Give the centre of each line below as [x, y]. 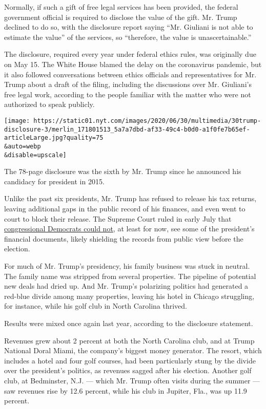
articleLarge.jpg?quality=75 [54, 138]
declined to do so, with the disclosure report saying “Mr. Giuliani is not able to [129, 27]
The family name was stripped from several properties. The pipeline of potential [130, 276]
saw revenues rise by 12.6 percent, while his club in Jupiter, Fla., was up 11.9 [126, 390]
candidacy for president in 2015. [54, 181]
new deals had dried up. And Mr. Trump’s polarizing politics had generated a [126, 286]
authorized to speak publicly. [49, 104]
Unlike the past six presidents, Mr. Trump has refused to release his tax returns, [130, 198]
